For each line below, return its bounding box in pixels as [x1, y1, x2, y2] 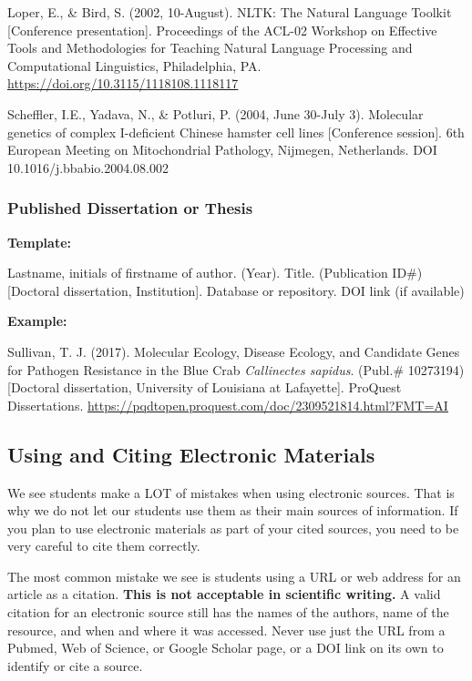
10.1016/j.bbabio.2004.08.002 [7, 158, 169, 177]
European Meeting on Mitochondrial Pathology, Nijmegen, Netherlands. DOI [7, 140, 437, 159]
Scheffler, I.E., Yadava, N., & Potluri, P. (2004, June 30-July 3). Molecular [7, 104, 424, 123]
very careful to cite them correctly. [7, 536, 200, 555]
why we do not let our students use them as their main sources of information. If [7, 501, 458, 520]
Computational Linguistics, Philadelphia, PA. [7, 56, 262, 75]
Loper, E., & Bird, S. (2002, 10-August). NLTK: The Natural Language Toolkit [7, 3, 452, 21]
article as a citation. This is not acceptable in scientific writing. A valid [7, 584, 441, 604]
